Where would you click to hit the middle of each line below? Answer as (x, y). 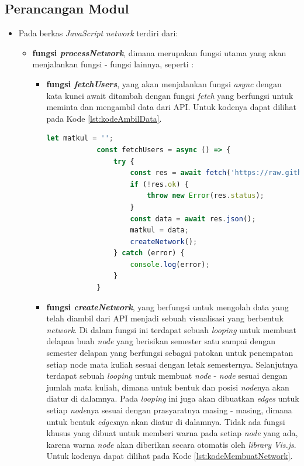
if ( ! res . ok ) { (159, 184)
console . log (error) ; (170, 264)
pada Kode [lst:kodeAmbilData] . (104, 118)
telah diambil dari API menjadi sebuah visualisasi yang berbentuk (165, 318)
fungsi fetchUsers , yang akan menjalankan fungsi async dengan (164, 83)
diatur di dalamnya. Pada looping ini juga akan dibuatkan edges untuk (173, 398)
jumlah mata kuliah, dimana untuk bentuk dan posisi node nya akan (168, 387)
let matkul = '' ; (80, 138)
